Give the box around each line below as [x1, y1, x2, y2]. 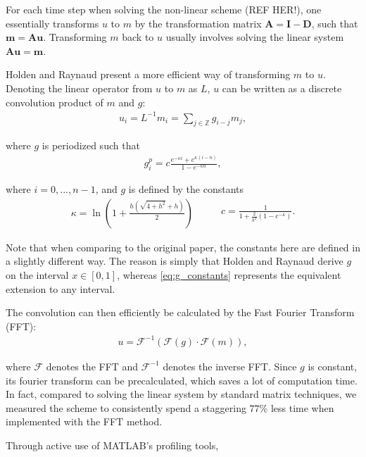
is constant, [308, 358, 358, 373]
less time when [270, 400, 334, 415]
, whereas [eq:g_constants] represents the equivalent [117, 268, 341, 282]
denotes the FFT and [46, 358, 139, 373]
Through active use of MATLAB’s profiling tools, [6, 437, 219, 452]
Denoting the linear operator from [6, 80, 153, 95]
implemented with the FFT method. [6, 414, 163, 429]
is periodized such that [42, 138, 140, 153]
